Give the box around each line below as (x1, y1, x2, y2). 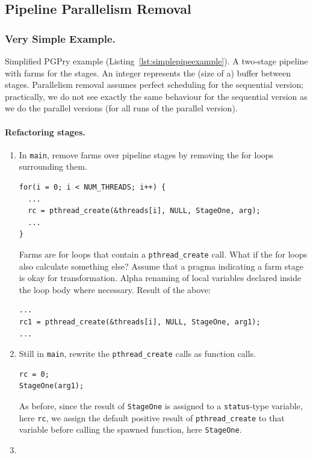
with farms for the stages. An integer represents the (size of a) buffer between (5, 66, 291, 79)
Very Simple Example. (5, 31, 116, 46)
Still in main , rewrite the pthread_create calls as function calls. (19, 347, 256, 360)
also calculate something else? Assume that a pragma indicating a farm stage (19, 259, 304, 272)
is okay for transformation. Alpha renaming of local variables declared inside (19, 271, 302, 284)
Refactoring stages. (5, 125, 85, 138)
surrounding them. (19, 160, 87, 173)
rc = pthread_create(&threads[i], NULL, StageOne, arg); (28, 206, 261, 215)
